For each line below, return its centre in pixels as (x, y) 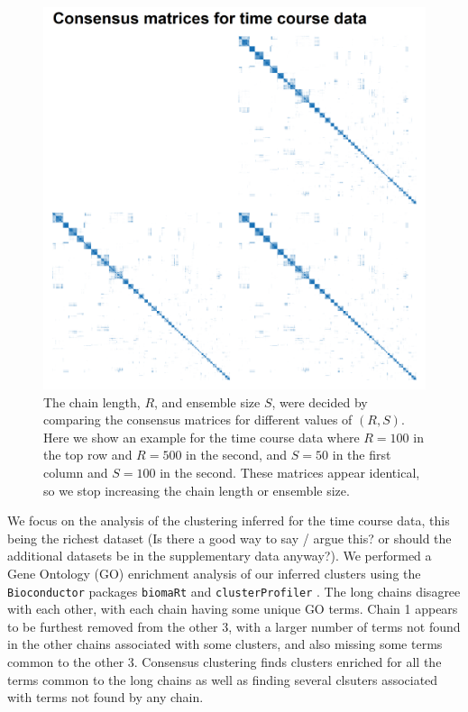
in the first (362, 455)
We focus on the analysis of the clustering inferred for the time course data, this (229, 520)
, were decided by (320, 402)
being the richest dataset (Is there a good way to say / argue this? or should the (229, 538)
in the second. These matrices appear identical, (290, 472)
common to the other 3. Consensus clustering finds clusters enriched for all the (225, 661)
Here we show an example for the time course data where (202, 437)
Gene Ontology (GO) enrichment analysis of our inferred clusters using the (214, 573)
